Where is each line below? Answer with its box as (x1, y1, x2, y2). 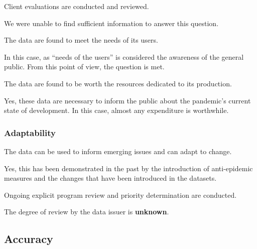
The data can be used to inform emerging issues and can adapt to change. (4, 146, 232, 156)
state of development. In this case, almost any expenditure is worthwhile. (4, 105, 229, 115)
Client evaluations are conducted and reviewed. (4, 1, 149, 11)
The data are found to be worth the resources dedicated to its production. (4, 78, 232, 88)
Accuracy (4, 231, 53, 246)
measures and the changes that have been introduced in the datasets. (4, 173, 217, 183)
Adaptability (4, 126, 56, 139)
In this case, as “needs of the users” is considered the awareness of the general (4, 51, 244, 62)
